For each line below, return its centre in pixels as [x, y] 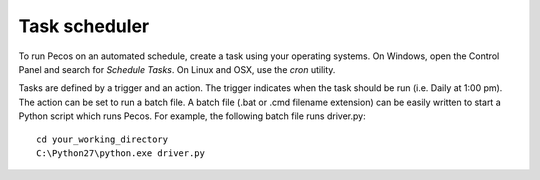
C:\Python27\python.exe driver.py [120, 153]
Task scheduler [84, 26]
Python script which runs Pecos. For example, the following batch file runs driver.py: [192, 116]
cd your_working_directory [102, 139]
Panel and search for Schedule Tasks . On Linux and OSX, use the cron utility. [177, 69]
